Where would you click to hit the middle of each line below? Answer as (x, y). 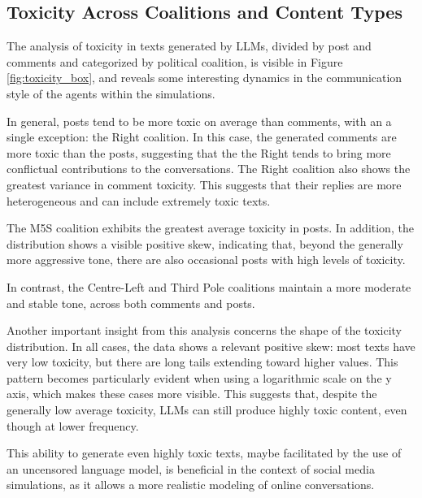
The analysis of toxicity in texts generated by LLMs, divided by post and (189, 46)
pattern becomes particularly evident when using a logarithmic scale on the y (199, 377)
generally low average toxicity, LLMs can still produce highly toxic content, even (207, 410)
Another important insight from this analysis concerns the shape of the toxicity (204, 330)
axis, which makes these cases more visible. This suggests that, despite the (192, 394)
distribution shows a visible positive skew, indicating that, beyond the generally (205, 243)
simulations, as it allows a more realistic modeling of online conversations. (191, 485)
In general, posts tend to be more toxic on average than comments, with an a (199, 121)
